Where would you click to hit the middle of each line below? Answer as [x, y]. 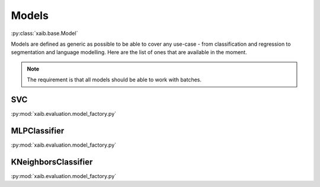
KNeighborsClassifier [52, 162]
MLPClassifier [38, 131]
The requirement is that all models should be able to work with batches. [114, 80]
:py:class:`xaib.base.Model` [44, 33]
